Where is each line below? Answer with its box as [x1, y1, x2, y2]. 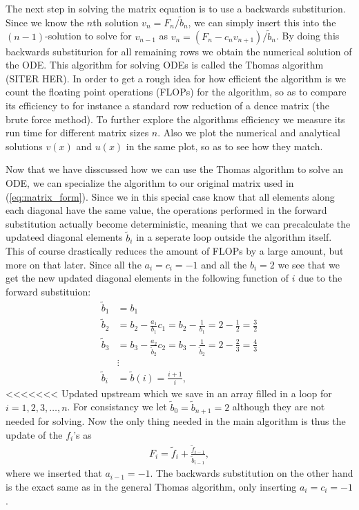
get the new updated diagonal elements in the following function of [6, 271, 289, 285]
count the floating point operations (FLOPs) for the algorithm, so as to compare [6, 84, 347, 99]
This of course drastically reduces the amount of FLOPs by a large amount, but [6, 244, 344, 258]
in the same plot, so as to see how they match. [126, 138, 323, 153]
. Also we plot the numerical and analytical [157, 125, 340, 140]
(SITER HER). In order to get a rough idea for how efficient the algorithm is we [6, 71, 346, 85]
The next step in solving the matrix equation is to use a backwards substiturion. [6, 1, 346, 15]
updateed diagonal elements [6, 230, 123, 244]
